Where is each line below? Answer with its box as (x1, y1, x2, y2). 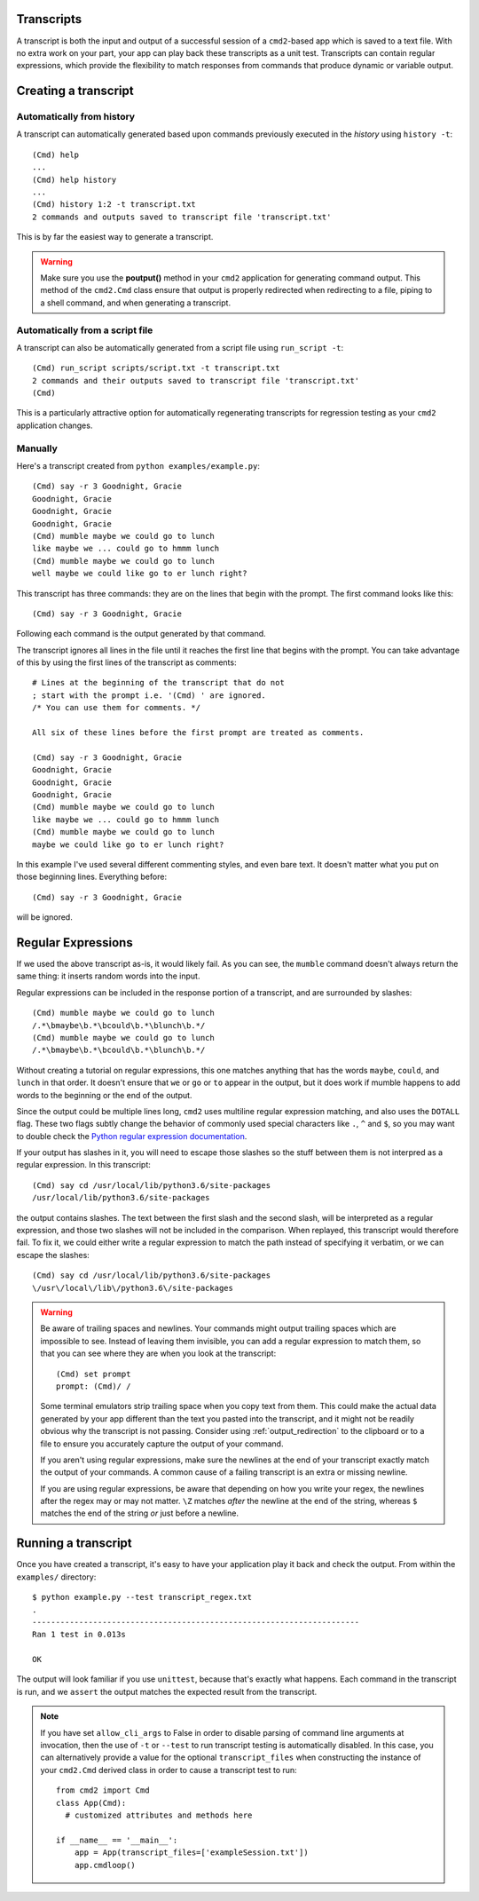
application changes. (16, 420, 93, 431)
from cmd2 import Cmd (56, 1786, 150, 1795)
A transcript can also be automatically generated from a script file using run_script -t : (16, 342, 344, 352)
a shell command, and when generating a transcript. (40, 297, 231, 308)
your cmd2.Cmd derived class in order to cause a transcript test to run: (40, 1764, 297, 1775)
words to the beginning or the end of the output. (16, 1089, 192, 1100)
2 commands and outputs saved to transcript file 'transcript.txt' (32, 211, 332, 222)
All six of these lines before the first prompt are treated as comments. (32, 728, 365, 738)
